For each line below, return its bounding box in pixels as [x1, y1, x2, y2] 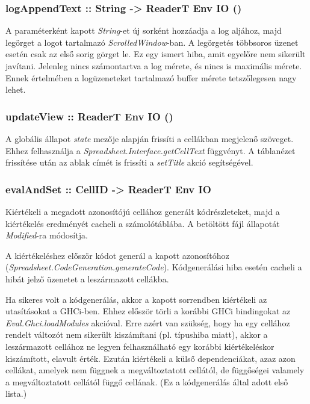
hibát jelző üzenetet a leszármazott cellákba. [5, 272, 169, 285]
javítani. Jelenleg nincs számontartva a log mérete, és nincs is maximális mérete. [5, 60, 302, 72]
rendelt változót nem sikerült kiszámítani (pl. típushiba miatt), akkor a [5, 328, 268, 341]
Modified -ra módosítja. [5, 229, 88, 241]
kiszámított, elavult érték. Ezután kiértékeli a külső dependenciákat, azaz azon [5, 352, 296, 364]
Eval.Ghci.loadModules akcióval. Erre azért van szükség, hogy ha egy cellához [5, 316, 290, 329]
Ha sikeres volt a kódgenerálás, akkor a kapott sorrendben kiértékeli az [5, 293, 267, 305]
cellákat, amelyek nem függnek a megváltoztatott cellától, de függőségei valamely [5, 364, 305, 376]
